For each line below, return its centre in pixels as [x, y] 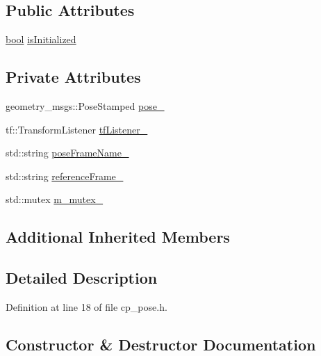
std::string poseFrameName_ [67, 153]
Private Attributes [73, 77]
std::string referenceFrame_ [65, 176]
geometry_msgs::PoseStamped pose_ [85, 106]
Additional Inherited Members [118, 237]
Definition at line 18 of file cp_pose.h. [87, 306]
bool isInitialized [41, 39]
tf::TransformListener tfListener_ [77, 129]
